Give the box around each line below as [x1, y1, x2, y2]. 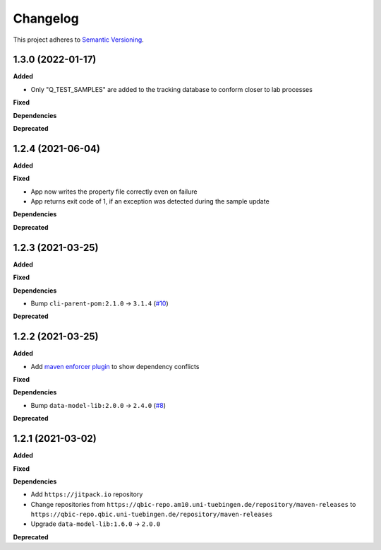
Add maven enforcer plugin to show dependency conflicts [30, 362, 200, 370]
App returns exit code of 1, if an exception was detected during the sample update [30, 197, 270, 206]
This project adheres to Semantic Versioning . [13, 35, 144, 44]
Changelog [13, 11, 79, 26]
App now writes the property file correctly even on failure [30, 187, 198, 196]
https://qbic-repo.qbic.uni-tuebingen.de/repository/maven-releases [30, 510, 273, 519]
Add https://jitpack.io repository [30, 490, 143, 498]
